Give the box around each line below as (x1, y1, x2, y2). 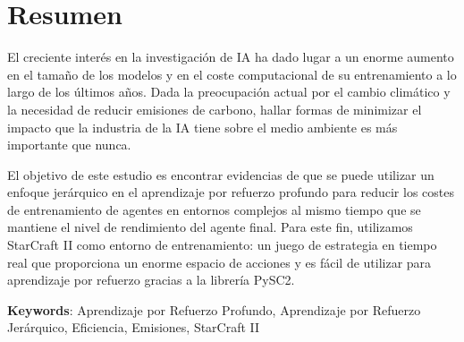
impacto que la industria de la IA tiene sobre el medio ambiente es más (7, 117, 398, 136)
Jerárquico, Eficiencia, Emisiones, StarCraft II (7, 318, 260, 337)
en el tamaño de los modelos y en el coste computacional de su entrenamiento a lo (7, 64, 457, 83)
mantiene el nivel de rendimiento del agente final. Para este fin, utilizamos (7, 218, 413, 236)
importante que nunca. (7, 135, 131, 154)
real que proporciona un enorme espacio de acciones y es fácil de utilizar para (7, 252, 432, 271)
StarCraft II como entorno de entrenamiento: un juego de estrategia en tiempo (7, 235, 437, 254)
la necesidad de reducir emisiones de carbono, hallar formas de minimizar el (7, 99, 422, 118)
